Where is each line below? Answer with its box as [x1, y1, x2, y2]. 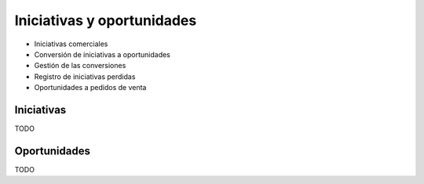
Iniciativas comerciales [34, 39, 108, 49]
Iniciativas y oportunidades [14, 12, 197, 29]
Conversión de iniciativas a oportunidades [34, 49, 170, 59]
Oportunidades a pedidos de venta [34, 83, 147, 92]
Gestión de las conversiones [34, 61, 126, 70]
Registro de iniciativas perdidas [34, 71, 136, 81]
